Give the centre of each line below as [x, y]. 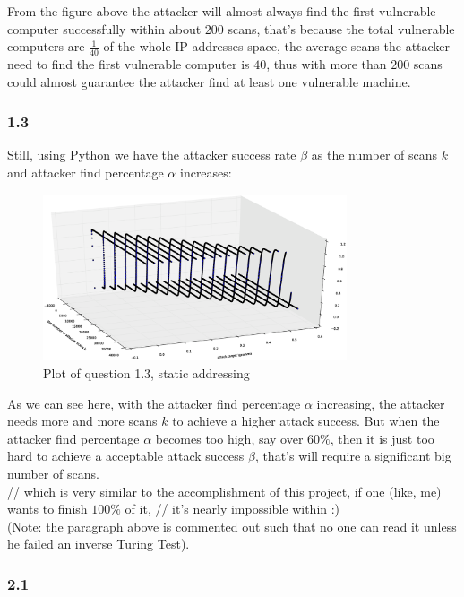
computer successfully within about [104, 28]
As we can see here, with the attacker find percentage [154, 403]
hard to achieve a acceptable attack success [126, 456]
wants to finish [47, 509]
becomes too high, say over [229, 438]
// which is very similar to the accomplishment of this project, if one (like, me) [224, 491]
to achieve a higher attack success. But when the [306, 421]
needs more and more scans [82, 421]
